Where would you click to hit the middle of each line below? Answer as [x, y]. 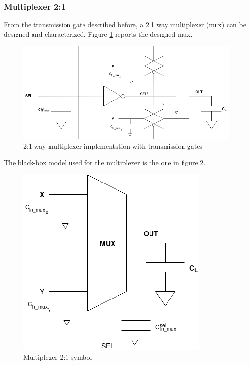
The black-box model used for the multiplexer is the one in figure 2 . [105, 162]
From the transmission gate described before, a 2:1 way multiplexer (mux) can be [125, 25]
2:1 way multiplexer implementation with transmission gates [113, 146]
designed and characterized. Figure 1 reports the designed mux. [98, 34]
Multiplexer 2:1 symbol [58, 357]
